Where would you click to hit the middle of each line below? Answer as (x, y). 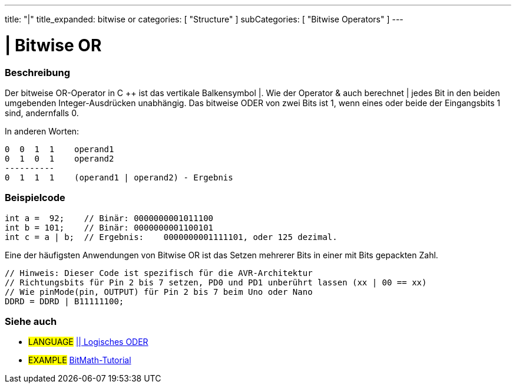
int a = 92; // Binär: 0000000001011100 (109, 218)
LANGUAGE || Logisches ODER (88, 342)
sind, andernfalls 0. (42, 113)
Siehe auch (31, 321)
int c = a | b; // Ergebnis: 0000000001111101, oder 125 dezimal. (171, 237)
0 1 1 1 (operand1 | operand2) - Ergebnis (119, 177)
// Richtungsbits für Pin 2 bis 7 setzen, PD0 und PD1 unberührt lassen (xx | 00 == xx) (216, 282)
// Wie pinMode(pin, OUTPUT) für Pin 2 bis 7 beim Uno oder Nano (159, 292)
